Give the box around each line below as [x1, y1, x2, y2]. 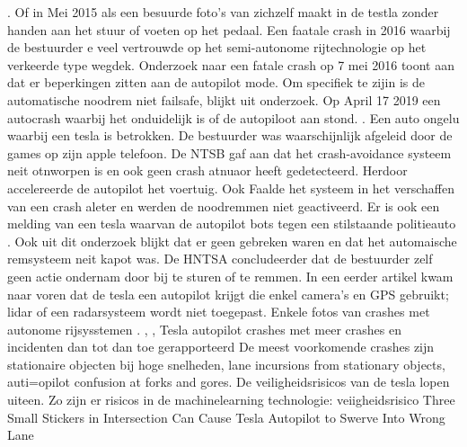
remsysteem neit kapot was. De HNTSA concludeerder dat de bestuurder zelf [7, 249, 433, 268]
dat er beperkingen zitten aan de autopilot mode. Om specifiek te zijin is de [7, 73, 425, 92]
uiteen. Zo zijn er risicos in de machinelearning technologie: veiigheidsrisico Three [7, 390, 455, 409]
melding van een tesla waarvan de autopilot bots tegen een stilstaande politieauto [7, 214, 456, 233]
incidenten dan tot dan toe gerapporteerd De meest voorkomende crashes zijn [7, 337, 435, 356]
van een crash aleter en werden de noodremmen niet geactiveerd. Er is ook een [7, 196, 440, 215]
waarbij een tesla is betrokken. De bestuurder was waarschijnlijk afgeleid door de [7, 126, 453, 145]
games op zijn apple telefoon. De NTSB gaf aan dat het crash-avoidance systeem [7, 143, 452, 162]
